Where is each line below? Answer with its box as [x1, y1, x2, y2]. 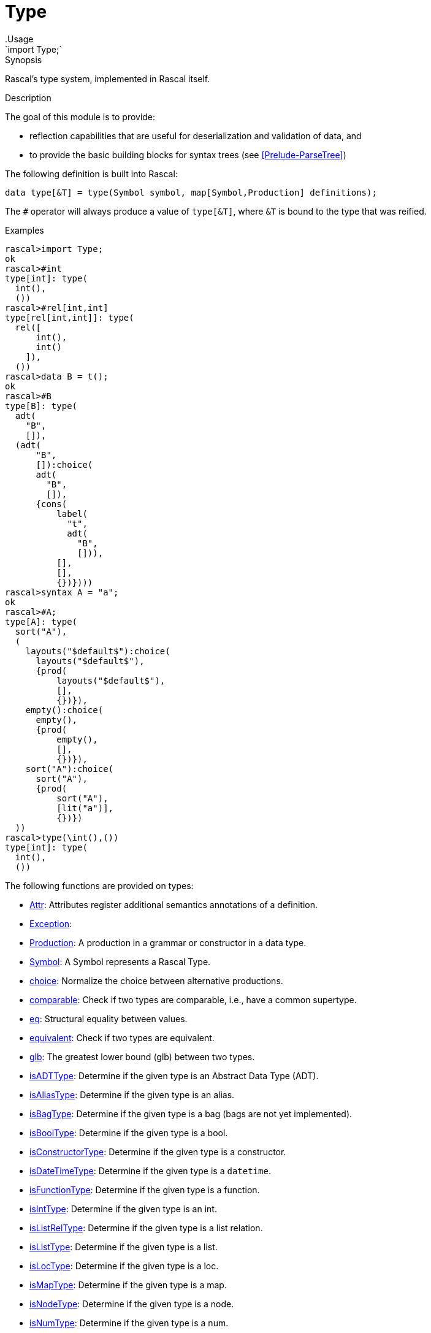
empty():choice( [25, 705, 104, 715]
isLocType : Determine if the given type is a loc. [29, 1260, 219, 1271]
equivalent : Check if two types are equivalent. [29, 1032, 215, 1043]
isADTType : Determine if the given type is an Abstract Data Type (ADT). [29, 1070, 319, 1081]
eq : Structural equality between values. [29, 1013, 188, 1024]
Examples [5, 224, 44, 235]
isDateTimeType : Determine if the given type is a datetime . [29, 1165, 271, 1176]
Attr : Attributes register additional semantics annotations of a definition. [29, 899, 318, 910]
